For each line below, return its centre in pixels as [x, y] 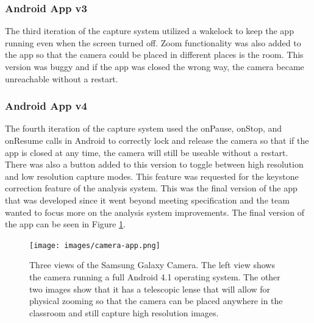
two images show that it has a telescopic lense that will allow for [150, 289]
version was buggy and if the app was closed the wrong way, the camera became [155, 66]
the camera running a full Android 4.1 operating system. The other [155, 277]
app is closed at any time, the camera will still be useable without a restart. [147, 152]
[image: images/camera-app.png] [95, 245]
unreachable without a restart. [62, 78]
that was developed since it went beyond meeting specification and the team [147, 200]
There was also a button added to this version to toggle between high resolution [154, 164]
